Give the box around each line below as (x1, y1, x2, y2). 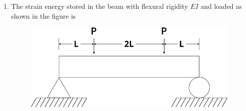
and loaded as (200, 1, 242, 11)
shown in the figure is (11, 10, 76, 21)
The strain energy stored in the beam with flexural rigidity (11, 1, 188, 11)
